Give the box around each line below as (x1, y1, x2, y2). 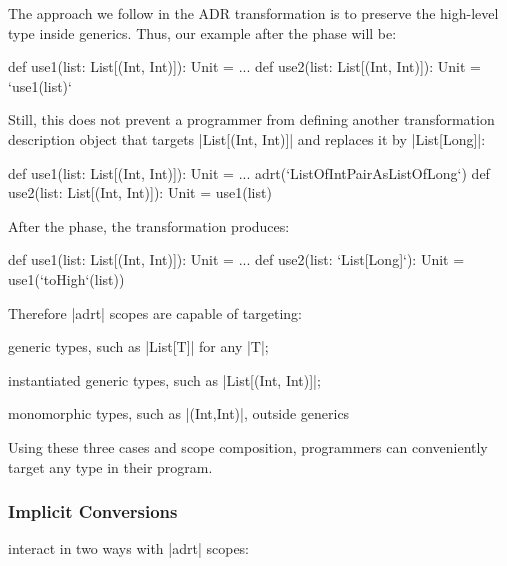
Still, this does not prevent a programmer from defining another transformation (8, 109, 495, 130)
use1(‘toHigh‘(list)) (8, 268, 125, 289)
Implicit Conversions (8, 499, 178, 524)
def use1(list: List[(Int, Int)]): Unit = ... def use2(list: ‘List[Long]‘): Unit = (8, 249, 465, 270)
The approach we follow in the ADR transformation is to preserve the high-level (8, 3, 499, 23)
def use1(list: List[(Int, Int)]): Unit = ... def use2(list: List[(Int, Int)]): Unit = (8, 56, 482, 77)
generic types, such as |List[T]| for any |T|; (8, 336, 269, 357)
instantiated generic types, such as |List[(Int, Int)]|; (8, 369, 321, 390)
